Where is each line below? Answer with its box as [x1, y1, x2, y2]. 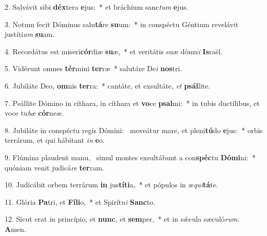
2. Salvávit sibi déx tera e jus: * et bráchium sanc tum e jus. [5, 2, 188, 12]
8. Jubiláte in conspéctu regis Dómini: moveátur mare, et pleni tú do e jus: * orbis [5, 124, 263, 135]
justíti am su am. [5, 29, 55, 39]
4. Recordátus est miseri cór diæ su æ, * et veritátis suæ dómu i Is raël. [5, 46, 223, 56]
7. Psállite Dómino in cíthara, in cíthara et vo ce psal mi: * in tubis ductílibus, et [5, 97, 260, 108]
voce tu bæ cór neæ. [5, 108, 64, 118]
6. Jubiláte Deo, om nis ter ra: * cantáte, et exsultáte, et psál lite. [5, 80, 211, 91]
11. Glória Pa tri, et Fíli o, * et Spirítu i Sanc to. [5, 196, 156, 207]
